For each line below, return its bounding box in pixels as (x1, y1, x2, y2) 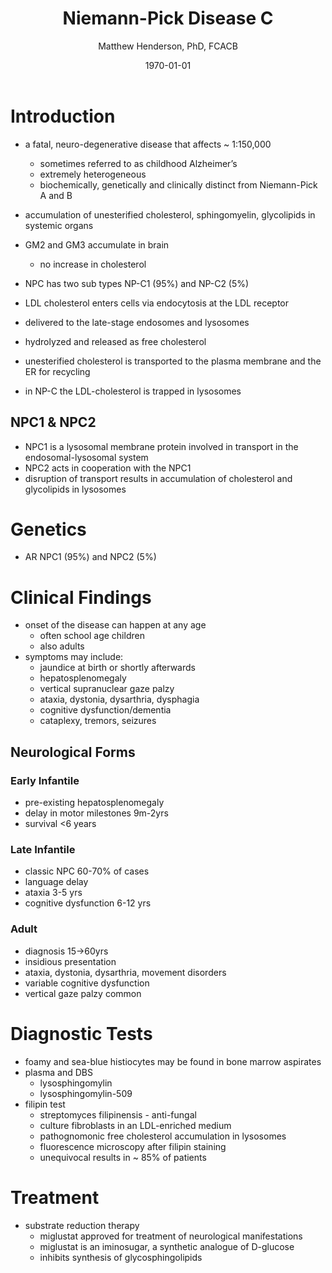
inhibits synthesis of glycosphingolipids (39, 1251, 203, 1263)
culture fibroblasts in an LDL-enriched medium (39, 1119, 232, 1131)
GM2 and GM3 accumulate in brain (24, 238, 170, 251)
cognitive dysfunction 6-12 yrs (24, 897, 152, 909)
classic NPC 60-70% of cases (24, 865, 150, 877)
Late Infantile (10, 842, 76, 856)
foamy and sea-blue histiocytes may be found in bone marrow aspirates (24, 1055, 322, 1067)
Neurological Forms (10, 743, 136, 761)
